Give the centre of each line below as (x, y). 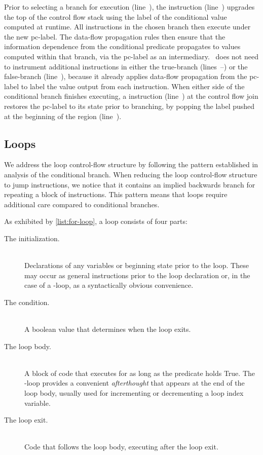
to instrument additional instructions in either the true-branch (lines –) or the (126, 66)
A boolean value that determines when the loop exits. (108, 329)
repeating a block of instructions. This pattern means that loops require (116, 194)
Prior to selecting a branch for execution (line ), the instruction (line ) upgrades (129, 7)
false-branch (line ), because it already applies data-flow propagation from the (126, 76)
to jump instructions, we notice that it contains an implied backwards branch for (130, 184)
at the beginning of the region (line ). (63, 116)
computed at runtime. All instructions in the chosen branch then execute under (127, 27)
